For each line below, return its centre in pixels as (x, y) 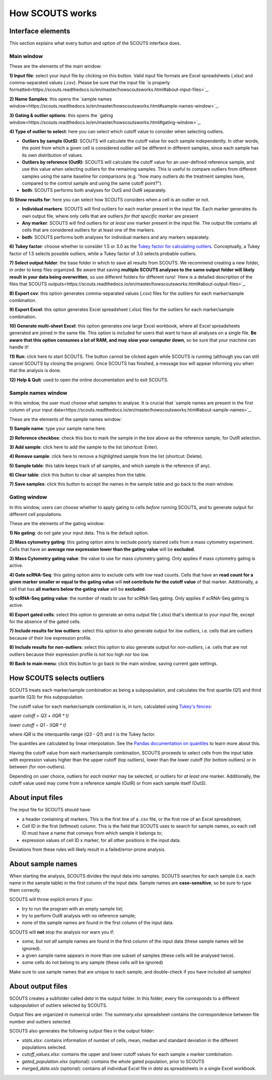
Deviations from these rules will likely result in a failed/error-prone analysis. (87, 850)
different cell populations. (36, 515)
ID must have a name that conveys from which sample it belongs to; (92, 833)
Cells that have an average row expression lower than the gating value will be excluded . (102, 549)
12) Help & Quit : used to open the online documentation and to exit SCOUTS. (89, 380)
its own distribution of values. (52, 155)
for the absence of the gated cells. (45, 622)
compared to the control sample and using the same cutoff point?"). (92, 183)
